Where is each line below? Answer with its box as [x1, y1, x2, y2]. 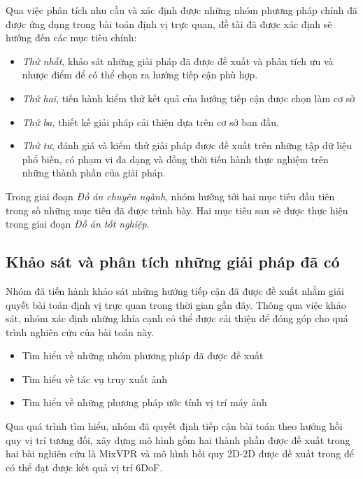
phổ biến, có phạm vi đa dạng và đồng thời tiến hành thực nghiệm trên [22, 151, 329, 166]
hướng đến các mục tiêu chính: [6, 30, 137, 45]
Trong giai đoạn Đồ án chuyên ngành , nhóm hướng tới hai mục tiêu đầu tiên [6, 188, 335, 203]
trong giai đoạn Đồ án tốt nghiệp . [6, 216, 150, 231]
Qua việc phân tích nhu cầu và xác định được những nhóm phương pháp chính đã [6, 3, 357, 17]
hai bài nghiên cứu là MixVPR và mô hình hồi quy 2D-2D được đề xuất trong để [6, 446, 354, 461]
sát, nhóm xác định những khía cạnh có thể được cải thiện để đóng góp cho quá [6, 311, 348, 326]
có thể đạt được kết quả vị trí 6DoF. [6, 459, 163, 474]
